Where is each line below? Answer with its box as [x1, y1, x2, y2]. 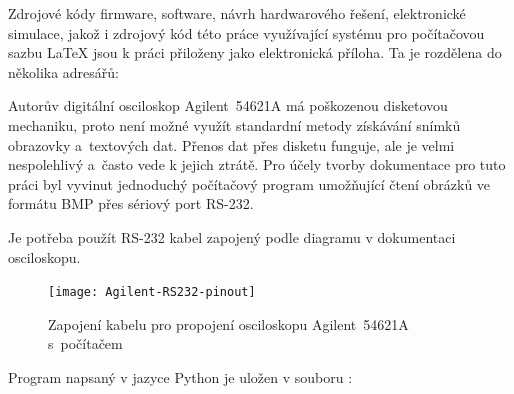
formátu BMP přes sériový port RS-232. [8, 193, 254, 214]
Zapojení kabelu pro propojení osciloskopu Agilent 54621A [48, 313, 409, 334]
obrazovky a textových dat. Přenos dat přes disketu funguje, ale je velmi [8, 134, 455, 155]
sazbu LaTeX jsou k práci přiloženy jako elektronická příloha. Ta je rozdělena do [8, 42, 502, 63]
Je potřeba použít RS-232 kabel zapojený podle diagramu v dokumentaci [8, 226, 456, 247]
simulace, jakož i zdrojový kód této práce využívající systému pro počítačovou [8, 22, 485, 43]
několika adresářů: [8, 61, 120, 82]
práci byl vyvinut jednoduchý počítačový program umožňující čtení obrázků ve [8, 173, 491, 194]
